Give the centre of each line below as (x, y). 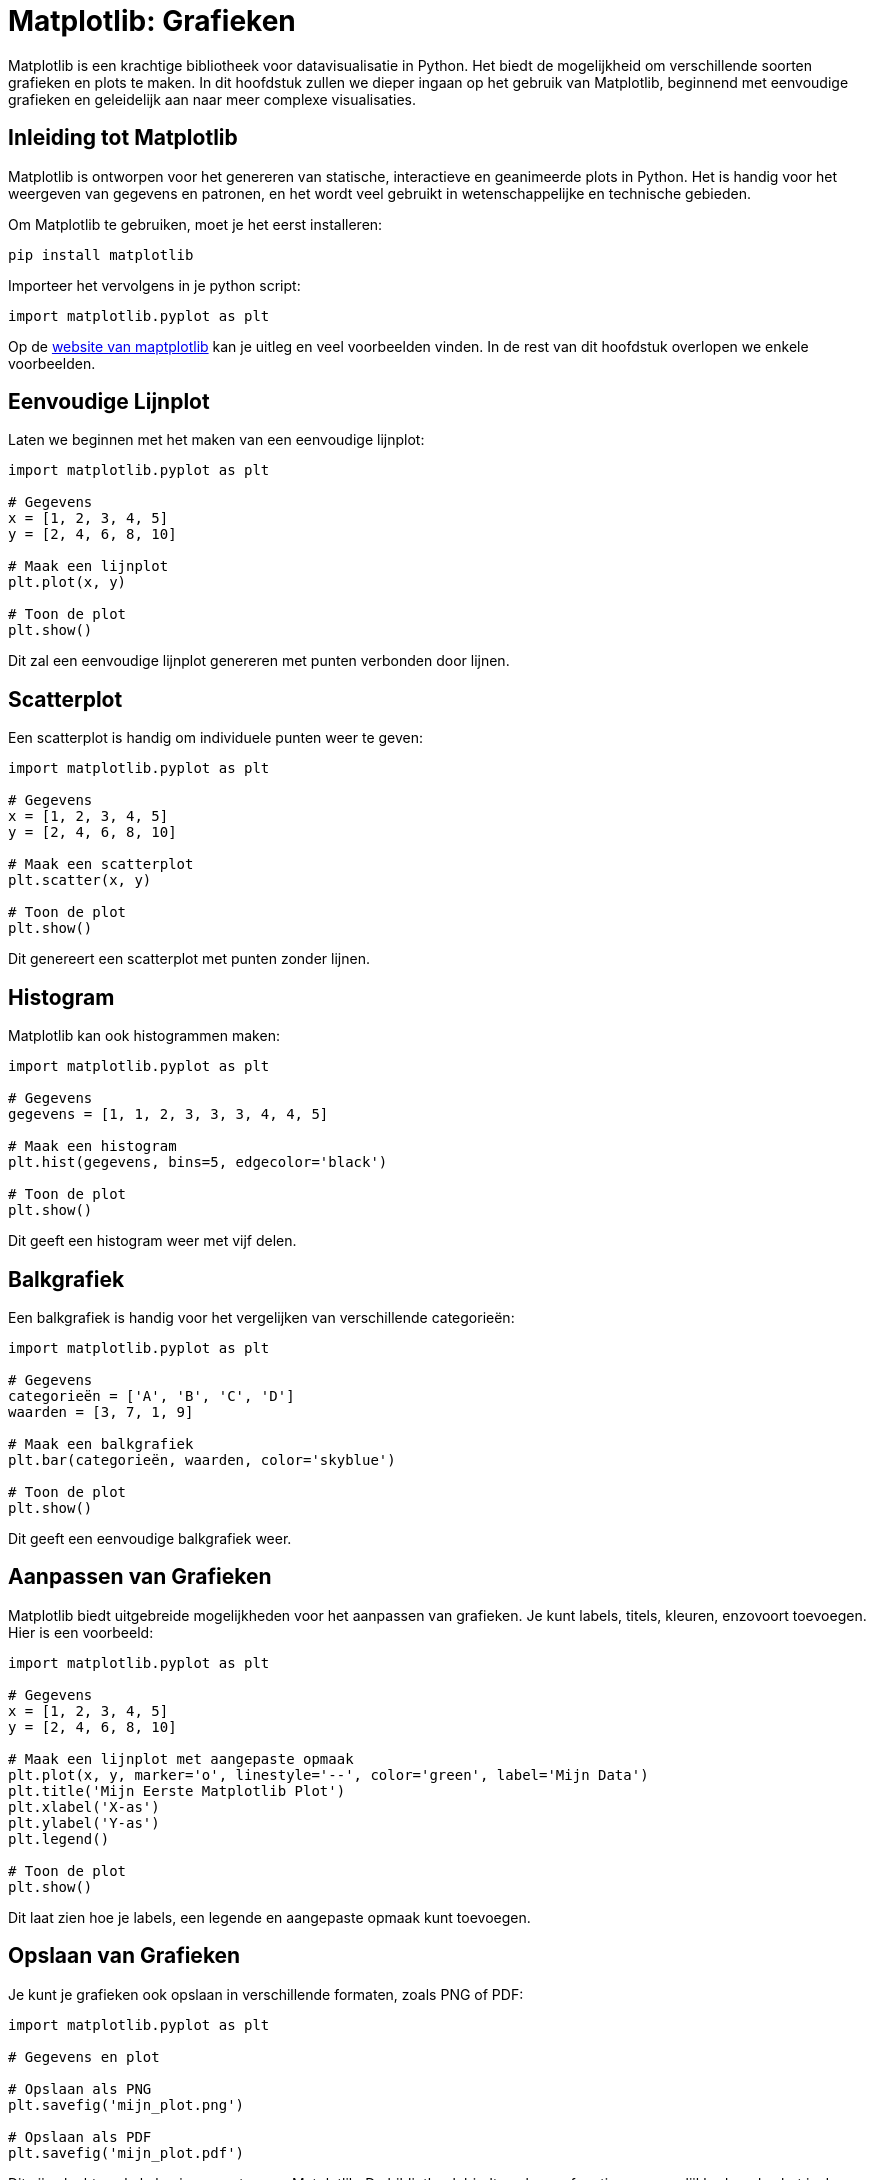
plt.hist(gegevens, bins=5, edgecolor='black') (198, 1162)
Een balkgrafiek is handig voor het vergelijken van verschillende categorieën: (261, 1317)
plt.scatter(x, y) (80, 880)
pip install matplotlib (101, 254)
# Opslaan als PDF (80, 2136)
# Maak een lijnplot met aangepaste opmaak (181, 1758)
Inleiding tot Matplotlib (123, 138)
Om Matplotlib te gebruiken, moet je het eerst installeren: (195, 224)
